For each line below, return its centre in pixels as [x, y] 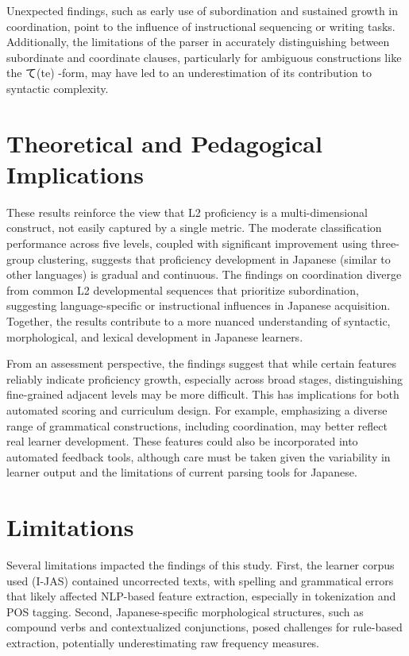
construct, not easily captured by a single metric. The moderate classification [194, 228]
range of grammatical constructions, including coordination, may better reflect [197, 425]
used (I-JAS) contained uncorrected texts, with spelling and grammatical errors [200, 580]
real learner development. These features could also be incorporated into [182, 441]
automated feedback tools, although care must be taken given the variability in [199, 456]
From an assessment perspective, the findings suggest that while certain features [202, 363]
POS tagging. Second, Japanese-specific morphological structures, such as [185, 611]
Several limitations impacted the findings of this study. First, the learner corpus [201, 565]
